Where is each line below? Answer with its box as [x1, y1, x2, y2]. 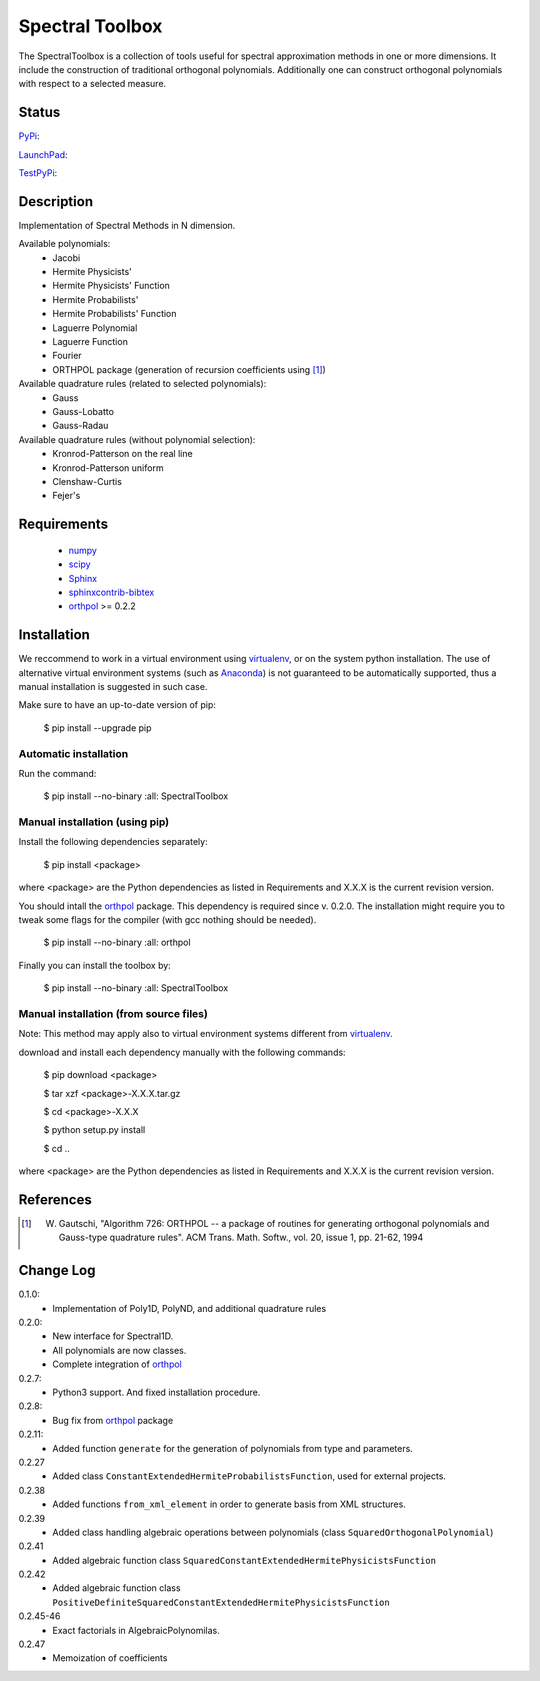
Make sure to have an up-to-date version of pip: [18, 699, 217, 711]
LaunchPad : [18, 148, 69, 160]
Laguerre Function [52, 336, 129, 348]
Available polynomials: [18, 238, 111, 250]
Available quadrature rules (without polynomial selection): [18, 433, 256, 445]
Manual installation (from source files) [18, 1006, 209, 1020]
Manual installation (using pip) [18, 815, 170, 829]
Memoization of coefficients [52, 1652, 168, 1664]
